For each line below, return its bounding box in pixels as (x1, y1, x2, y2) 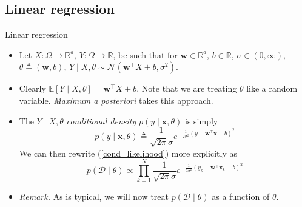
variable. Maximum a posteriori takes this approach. (19, 93, 213, 106)
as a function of (212, 190, 270, 203)
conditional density (66, 114, 136, 127)
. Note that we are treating (136, 82, 237, 95)
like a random (246, 82, 298, 95)
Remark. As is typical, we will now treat (19, 190, 169, 203)
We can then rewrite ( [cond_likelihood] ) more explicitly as (19, 146, 237, 159)
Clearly (19, 82, 46, 95)
